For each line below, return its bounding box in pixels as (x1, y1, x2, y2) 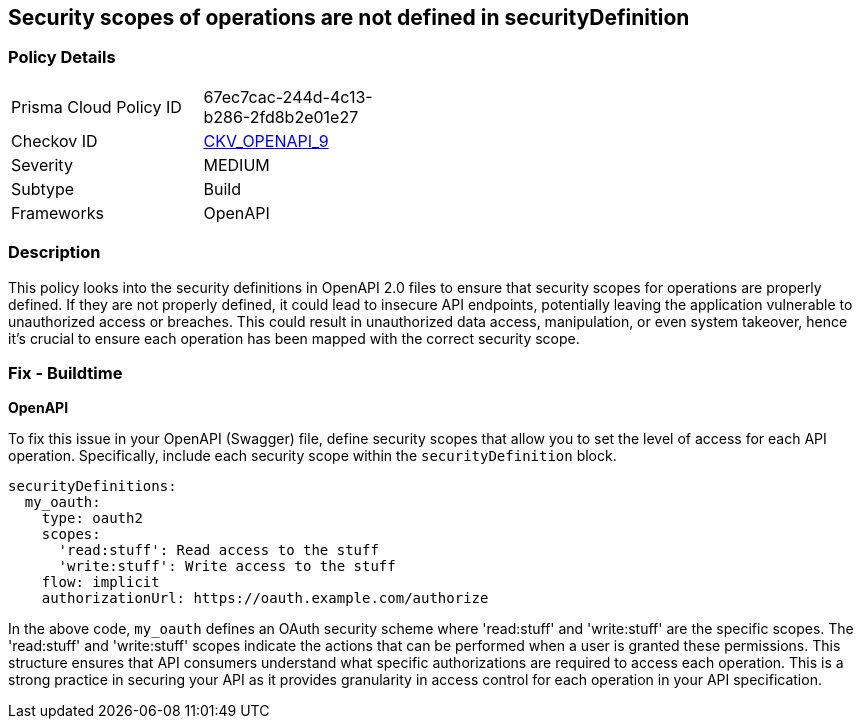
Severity (11, 154, 73, 175)
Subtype (11, 178, 75, 199)
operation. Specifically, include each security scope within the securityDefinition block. (8, 447, 617, 465)
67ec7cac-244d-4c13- (203, 86, 373, 107)
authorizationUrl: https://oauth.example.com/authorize (41, 590, 489, 607)
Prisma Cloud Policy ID (11, 96, 182, 117)
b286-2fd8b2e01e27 (203, 106, 359, 127)
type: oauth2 (41, 510, 143, 527)
